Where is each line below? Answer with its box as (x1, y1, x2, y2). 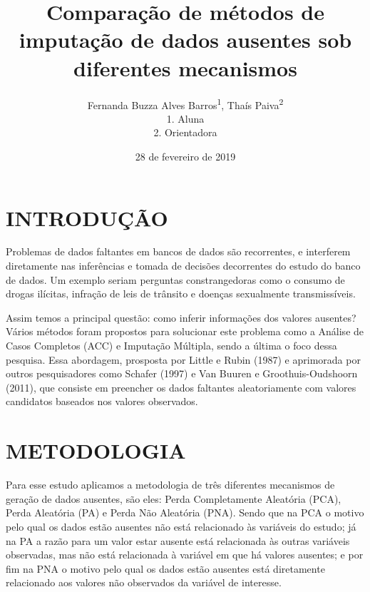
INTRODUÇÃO (6, 203, 168, 232)
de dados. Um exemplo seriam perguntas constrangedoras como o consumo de (6, 272, 345, 287)
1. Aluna (166, 111, 205, 126)
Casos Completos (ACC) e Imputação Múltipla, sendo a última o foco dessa (6, 338, 337, 353)
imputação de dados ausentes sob (19, 25, 352, 54)
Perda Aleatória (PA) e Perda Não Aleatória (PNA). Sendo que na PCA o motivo (6, 505, 364, 520)
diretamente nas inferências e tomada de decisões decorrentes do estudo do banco (6, 258, 361, 273)
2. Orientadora (153, 125, 217, 140)
